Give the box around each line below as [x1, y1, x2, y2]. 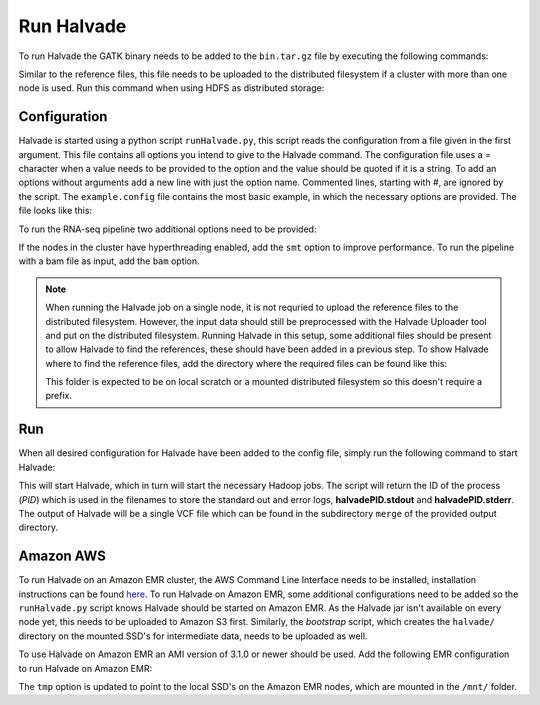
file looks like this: [18, 205, 93, 217]
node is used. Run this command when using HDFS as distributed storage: [18, 82, 325, 94]
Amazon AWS [18, 548, 107, 565]
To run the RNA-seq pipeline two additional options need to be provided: [18, 223, 317, 235]
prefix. [45, 390, 73, 402]
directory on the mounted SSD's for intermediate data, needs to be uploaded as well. [18, 630, 368, 642]
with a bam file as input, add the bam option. [18, 255, 200, 267]
